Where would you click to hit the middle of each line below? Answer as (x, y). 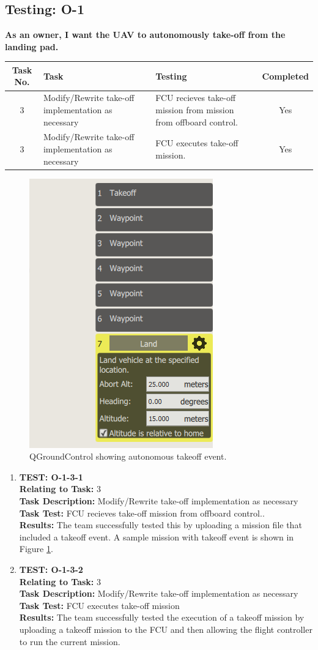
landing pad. (32, 46)
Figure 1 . (36, 549)
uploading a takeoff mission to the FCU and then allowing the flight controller (166, 629)
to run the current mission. (70, 641)
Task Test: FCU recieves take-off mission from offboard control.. (142, 513)
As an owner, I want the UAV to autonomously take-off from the (145, 35)
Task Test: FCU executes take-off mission (99, 605)
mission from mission (195, 109)
